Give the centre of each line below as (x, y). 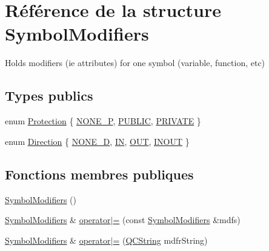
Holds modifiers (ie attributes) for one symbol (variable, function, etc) (135, 63)
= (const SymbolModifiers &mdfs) (177, 220)
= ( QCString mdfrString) (160, 240)
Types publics (49, 95)
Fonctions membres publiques (99, 174)
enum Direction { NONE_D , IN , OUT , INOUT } (97, 141)
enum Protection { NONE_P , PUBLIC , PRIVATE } (103, 121)
